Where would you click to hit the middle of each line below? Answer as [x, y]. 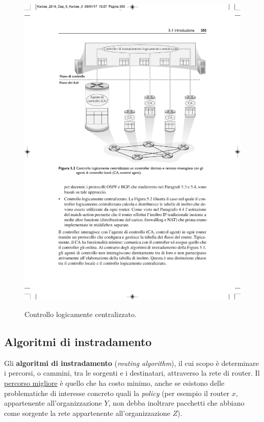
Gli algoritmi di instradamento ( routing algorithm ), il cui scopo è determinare [131, 363]
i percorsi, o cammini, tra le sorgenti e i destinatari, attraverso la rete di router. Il [132, 373]
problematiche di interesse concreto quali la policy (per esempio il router [117, 393]
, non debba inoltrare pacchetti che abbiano [176, 403]
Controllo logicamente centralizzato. [81, 314]
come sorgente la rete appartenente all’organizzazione [87, 413]
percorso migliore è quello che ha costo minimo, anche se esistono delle [114, 383]
